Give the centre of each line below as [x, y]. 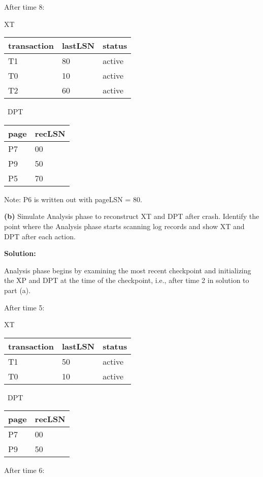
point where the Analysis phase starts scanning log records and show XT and [124, 226]
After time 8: [24, 7]
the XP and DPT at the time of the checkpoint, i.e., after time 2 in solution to [127, 280]
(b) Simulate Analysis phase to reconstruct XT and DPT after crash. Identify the [132, 216]
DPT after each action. [40, 236]
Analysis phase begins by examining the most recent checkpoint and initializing [128, 270]
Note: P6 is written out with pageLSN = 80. [73, 199]
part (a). [18, 290]
